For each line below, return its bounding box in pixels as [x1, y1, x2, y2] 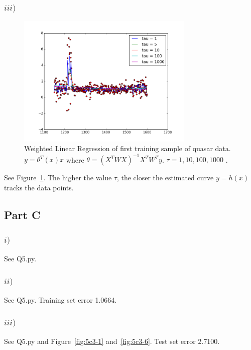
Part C [4, 207, 41, 223]
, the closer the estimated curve [116, 172, 214, 183]
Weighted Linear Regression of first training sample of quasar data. [24, 143, 231, 154]
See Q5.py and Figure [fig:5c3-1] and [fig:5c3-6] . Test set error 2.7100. [4, 335, 220, 346]
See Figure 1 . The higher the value [4, 172, 112, 183]
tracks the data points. [4, 182, 74, 193]
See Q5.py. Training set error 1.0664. [4, 294, 117, 305]
